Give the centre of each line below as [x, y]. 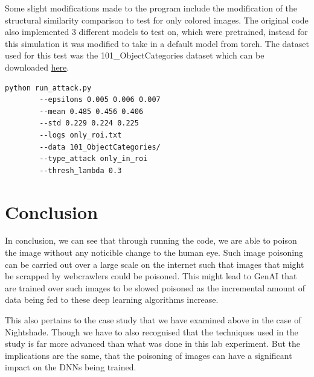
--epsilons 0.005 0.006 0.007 [100, 100]
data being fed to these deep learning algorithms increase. [112, 299]
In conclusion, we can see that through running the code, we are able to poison [151, 240]
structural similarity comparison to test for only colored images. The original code [157, 20]
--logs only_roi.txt [81, 135]
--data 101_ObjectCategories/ [100, 147]
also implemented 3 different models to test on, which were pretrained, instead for [156, 32]
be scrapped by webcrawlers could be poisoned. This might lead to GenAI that [151, 276]
